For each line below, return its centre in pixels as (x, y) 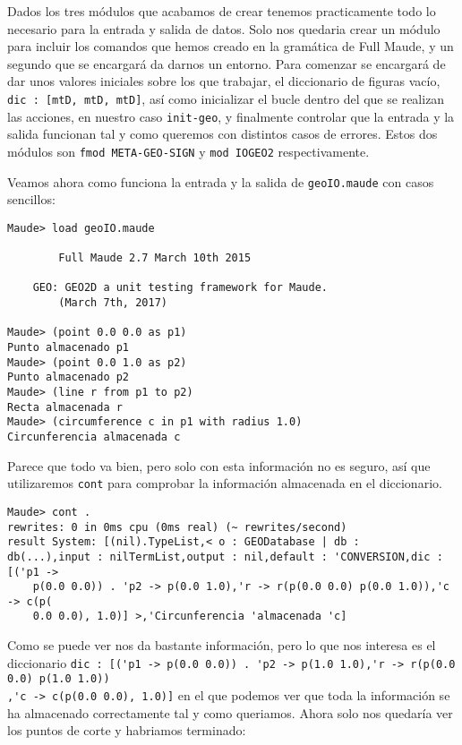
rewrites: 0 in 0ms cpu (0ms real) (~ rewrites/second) (177, 527)
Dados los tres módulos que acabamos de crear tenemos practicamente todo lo (222, 11)
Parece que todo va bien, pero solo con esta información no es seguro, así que (219, 465)
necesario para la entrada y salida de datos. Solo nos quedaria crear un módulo (224, 28)
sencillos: (31, 199)
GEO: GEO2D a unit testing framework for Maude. (180, 288)
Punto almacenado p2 (68, 377)
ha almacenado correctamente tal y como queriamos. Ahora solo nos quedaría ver (230, 712)
